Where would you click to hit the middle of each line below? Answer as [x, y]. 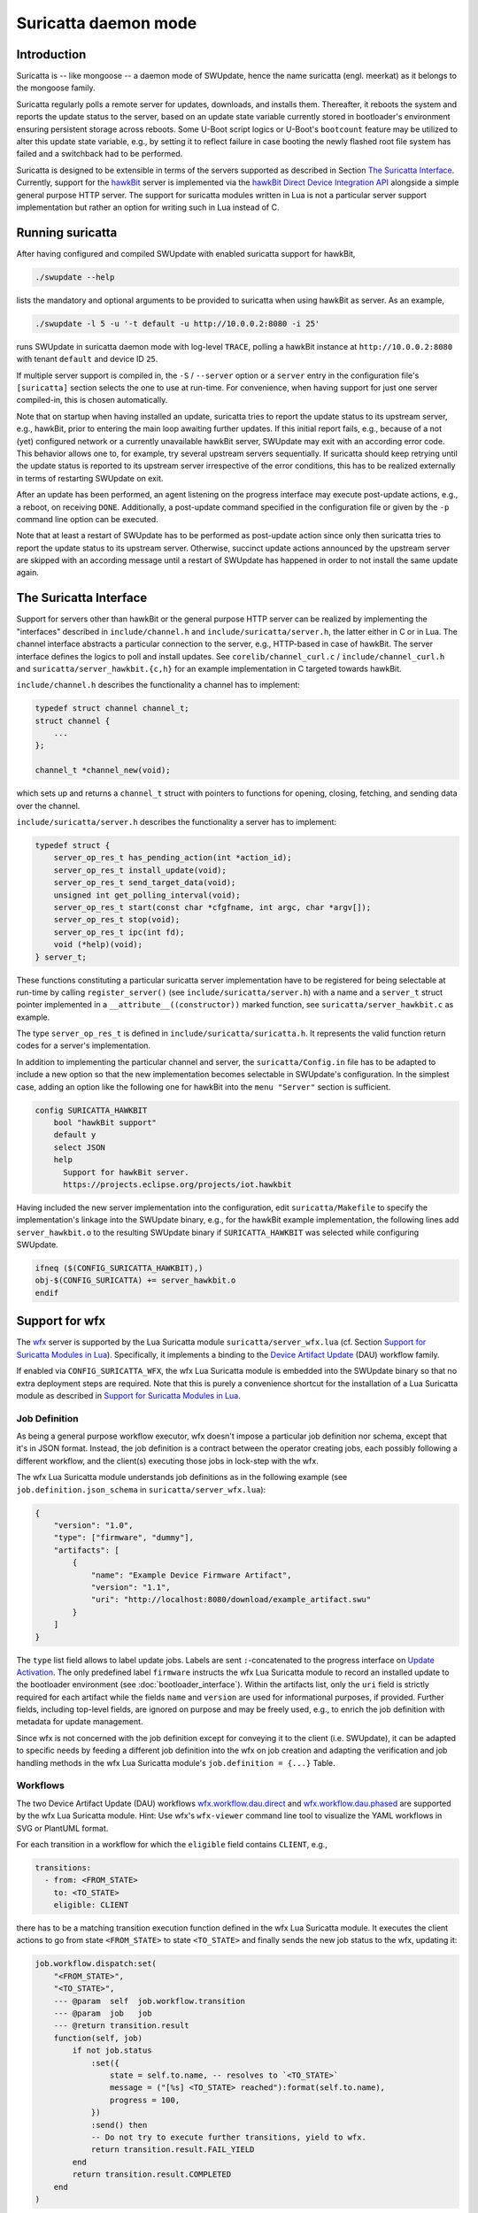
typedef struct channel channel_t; [112, 709]
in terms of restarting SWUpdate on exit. [90, 478]
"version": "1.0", [93, 1526]
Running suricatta [67, 232]
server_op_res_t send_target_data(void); [145, 883]
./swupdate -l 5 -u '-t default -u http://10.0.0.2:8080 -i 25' [177, 324]
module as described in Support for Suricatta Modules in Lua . [128, 1395]
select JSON [80, 1147]
